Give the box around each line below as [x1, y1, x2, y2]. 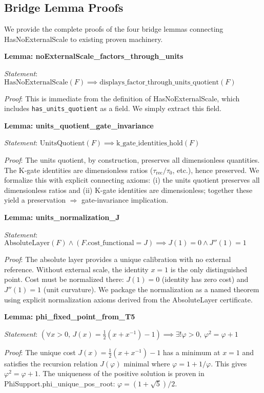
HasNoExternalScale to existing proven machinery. [4, 33, 163, 44]
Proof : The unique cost [4, 346, 76, 357]
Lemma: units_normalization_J [4, 211, 120, 222]
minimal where [124, 358, 170, 368]
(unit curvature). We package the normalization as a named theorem [43, 283, 259, 294]
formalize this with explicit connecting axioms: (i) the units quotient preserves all [4, 174, 260, 185]
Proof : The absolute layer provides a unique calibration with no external [4, 254, 231, 265]
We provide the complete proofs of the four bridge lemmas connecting [4, 24, 224, 34]
